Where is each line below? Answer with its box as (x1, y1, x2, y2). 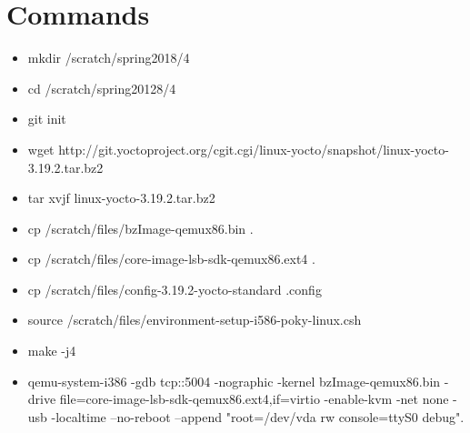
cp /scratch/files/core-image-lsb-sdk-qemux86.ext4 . (27, 249, 315, 268)
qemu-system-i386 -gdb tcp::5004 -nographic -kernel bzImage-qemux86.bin (27, 371, 441, 390)
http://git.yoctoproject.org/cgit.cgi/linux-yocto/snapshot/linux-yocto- (58, 139, 449, 158)
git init (27, 109, 66, 128)
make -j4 (27, 341, 76, 360)
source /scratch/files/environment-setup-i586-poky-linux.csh (27, 310, 362, 329)
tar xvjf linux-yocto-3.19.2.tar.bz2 (27, 188, 215, 207)
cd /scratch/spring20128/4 (27, 78, 176, 97)
